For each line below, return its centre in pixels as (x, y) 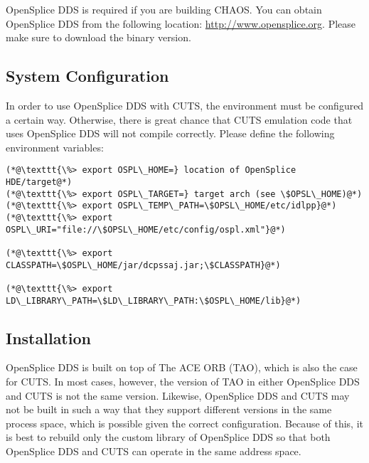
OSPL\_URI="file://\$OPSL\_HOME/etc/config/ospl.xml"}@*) (146, 229)
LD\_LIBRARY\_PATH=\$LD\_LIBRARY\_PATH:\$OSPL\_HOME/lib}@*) (154, 300)
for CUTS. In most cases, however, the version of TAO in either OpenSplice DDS (183, 382)
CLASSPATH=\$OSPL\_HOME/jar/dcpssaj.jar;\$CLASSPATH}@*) (143, 265)
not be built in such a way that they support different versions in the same (169, 409)
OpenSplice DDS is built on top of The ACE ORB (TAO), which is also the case (182, 367)
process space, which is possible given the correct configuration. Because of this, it (184, 423)
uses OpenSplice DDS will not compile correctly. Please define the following (170, 133)
